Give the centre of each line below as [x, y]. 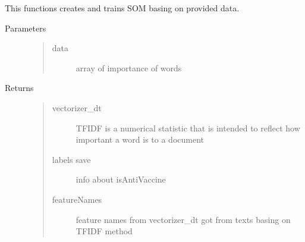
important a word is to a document [140, 139]
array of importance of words [129, 67]
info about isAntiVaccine [121, 179]
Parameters [26, 28]
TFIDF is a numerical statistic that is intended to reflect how [188, 128]
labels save [71, 159]
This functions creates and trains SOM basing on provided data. [122, 8]
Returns [19, 88]
